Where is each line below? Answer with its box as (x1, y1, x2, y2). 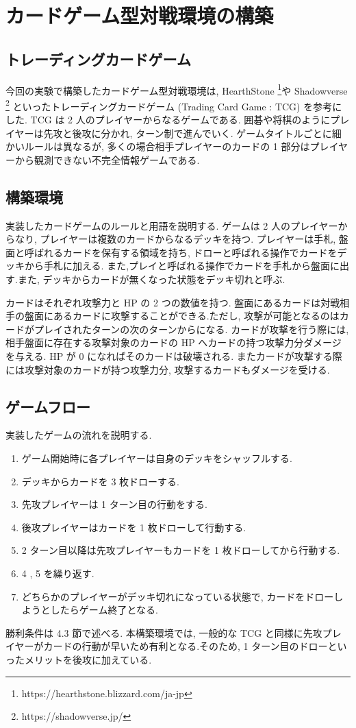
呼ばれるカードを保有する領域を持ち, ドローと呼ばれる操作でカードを (24, 245, 338, 259)
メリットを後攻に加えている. (24, 652, 152, 666)
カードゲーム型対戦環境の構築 (5, 1, 274, 29)
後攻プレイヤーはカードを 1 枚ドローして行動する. (21, 520, 246, 534)
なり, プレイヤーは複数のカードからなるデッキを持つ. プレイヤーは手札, (14, 232, 336, 246)
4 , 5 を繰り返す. (21, 566, 94, 580)
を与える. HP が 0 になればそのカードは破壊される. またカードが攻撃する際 (5, 349, 342, 363)
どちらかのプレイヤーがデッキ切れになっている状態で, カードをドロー (21, 589, 334, 603)
